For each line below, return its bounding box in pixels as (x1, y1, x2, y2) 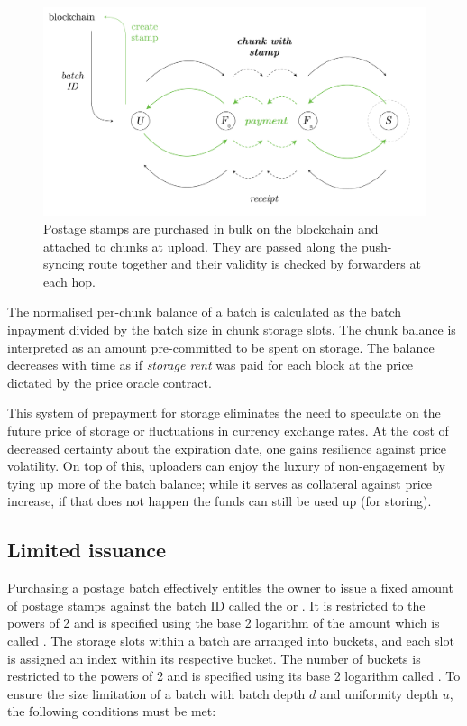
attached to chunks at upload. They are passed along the (43, 236, 358, 255)
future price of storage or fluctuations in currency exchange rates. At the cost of (7, 420, 449, 439)
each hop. (43, 271, 96, 290)
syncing (43, 254, 85, 273)
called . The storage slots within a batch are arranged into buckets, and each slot (7, 630, 454, 649)
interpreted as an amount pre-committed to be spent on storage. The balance (7, 337, 435, 356)
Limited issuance (7, 536, 167, 564)
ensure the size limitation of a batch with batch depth (7, 684, 306, 703)
